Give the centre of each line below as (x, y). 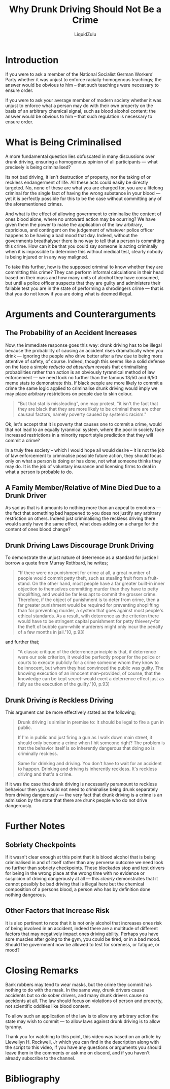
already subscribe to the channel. (40, 1058)
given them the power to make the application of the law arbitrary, (74, 224)
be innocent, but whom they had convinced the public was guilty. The (91, 668)
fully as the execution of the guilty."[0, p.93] (64, 684)
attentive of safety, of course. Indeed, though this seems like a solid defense (85, 361)
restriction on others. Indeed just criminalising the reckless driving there (80, 518)
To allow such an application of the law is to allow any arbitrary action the (82, 1016)
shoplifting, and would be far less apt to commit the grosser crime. (87, 595)
